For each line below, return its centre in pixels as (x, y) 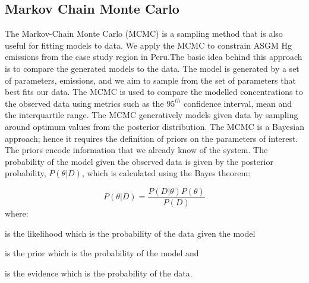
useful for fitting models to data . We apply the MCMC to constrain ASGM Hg (149, 45)
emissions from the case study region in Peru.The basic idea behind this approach (154, 57)
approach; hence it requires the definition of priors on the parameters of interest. (152, 138)
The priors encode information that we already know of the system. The (136, 150)
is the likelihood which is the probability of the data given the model (130, 233)
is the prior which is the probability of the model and (102, 253)
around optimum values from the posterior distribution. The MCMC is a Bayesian (155, 126)
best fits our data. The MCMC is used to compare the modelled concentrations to (154, 92)
